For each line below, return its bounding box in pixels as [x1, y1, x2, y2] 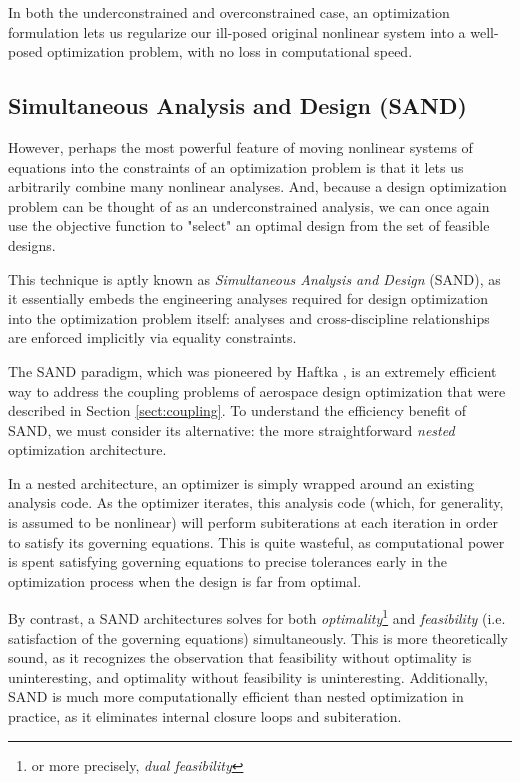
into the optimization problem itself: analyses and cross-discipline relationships [8, 307, 490, 328]
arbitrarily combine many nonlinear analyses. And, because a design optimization [8, 176, 507, 197]
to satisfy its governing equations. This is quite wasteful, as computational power [8, 531, 505, 552]
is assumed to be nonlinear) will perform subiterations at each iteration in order [8, 512, 498, 533]
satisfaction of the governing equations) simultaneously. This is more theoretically [8, 627, 508, 648]
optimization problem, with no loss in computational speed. [47, 41, 413, 62]
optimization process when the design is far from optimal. [8, 570, 362, 591]
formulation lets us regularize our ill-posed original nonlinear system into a [8, 21, 466, 42]
